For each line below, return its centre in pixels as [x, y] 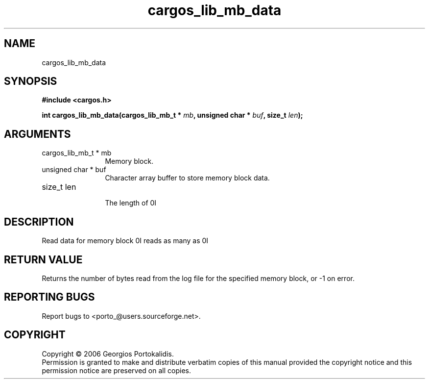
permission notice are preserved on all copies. [116, 370]
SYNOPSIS [31, 81]
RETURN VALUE [43, 259]
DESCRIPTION [39, 222]
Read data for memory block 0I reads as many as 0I [125, 241]
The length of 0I [131, 203]
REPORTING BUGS [49, 297]
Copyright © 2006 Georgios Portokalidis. [108, 354]
